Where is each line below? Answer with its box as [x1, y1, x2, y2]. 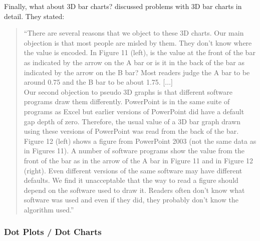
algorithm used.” [24, 204, 74, 214]
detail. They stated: [4, 11, 65, 21]
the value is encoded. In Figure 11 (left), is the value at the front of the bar [24, 47, 255, 58]
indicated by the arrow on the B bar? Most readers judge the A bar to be [24, 67, 250, 77]
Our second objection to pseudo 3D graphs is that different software [24, 86, 232, 97]
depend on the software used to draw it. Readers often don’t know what [24, 184, 245, 195]
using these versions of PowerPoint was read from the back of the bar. [24, 126, 239, 136]
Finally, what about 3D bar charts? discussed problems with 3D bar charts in [4, 1, 242, 11]
